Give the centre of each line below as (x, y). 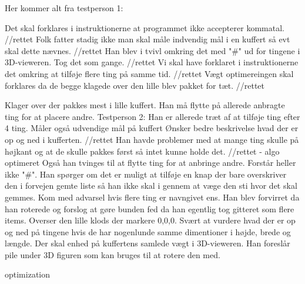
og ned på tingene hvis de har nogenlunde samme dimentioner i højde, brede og (148, 231)
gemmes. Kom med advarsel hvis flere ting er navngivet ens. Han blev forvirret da (152, 197)
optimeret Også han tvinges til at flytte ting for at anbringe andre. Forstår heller (150, 163)
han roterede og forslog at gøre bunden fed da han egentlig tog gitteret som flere (150, 208)
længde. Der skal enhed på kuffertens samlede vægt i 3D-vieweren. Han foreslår (148, 243)
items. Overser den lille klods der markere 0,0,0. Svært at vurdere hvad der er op (150, 220)
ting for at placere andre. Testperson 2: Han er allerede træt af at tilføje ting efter (152, 116)
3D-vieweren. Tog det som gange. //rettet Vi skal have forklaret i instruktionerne (152, 62)
